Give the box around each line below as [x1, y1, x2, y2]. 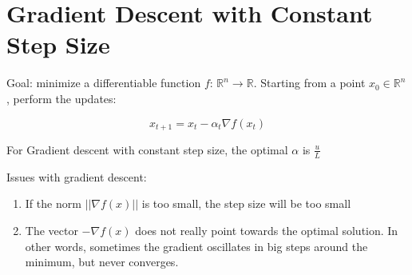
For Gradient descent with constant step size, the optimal [6, 141, 288, 157]
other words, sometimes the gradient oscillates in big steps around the [25, 237, 368, 254]
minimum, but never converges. [25, 253, 179, 270]
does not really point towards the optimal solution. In [135, 221, 398, 238]
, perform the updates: [6, 90, 117, 106]
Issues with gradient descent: [6, 168, 147, 185]
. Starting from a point [253, 74, 366, 91]
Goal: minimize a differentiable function [6, 74, 201, 91]
